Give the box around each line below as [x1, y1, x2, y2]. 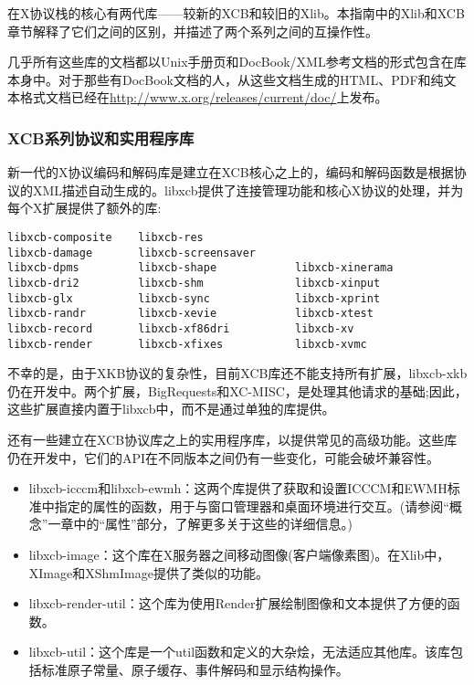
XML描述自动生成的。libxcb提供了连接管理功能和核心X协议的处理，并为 [32, 180, 464, 199]
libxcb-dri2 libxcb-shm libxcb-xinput [7, 276, 381, 290]
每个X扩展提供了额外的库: [7, 198, 162, 217]
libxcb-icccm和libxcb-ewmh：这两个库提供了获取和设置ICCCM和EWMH [28, 479, 448, 498]
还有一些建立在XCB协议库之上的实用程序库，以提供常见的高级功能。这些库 [7, 430, 458, 448]
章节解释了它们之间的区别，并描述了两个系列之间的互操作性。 [7, 21, 378, 40]
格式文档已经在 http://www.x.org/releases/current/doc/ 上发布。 [19, 88, 388, 107]
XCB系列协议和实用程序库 [7, 126, 195, 149]
